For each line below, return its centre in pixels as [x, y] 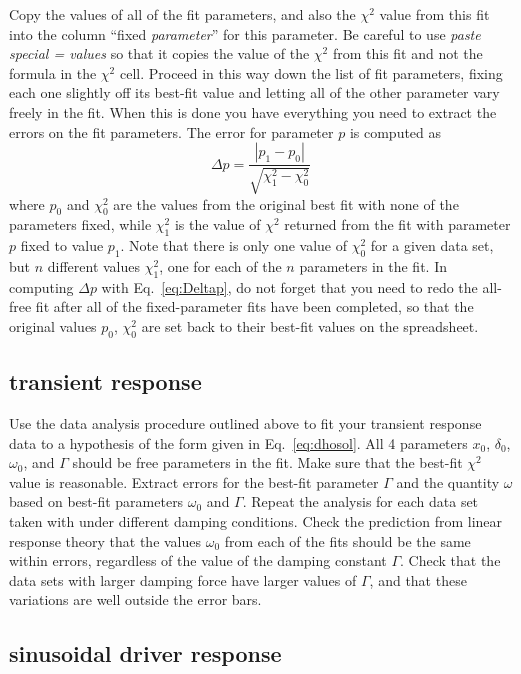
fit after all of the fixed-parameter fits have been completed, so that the [254, 306]
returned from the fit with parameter [397, 224]
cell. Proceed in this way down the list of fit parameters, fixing [311, 72]
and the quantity [448, 481]
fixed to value [62, 245]
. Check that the [450, 560]
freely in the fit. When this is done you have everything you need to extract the [253, 111]
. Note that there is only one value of [233, 245]
